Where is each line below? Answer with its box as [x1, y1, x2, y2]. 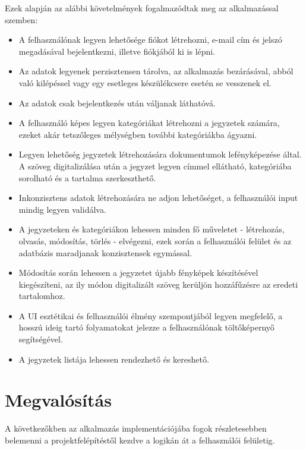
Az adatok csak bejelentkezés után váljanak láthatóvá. [18, 96, 216, 109]
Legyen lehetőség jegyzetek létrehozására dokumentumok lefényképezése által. [18, 148, 302, 161]
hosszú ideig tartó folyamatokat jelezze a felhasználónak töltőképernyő [18, 321, 275, 333]
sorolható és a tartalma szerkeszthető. [18, 171, 156, 184]
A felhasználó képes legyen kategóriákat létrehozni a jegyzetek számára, [18, 117, 280, 129]
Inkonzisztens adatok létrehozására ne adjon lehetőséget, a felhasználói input [18, 191, 298, 204]
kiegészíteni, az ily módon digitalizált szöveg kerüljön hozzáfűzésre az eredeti [18, 278, 298, 290]
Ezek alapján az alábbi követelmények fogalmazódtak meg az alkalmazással [5, 2, 279, 14]
